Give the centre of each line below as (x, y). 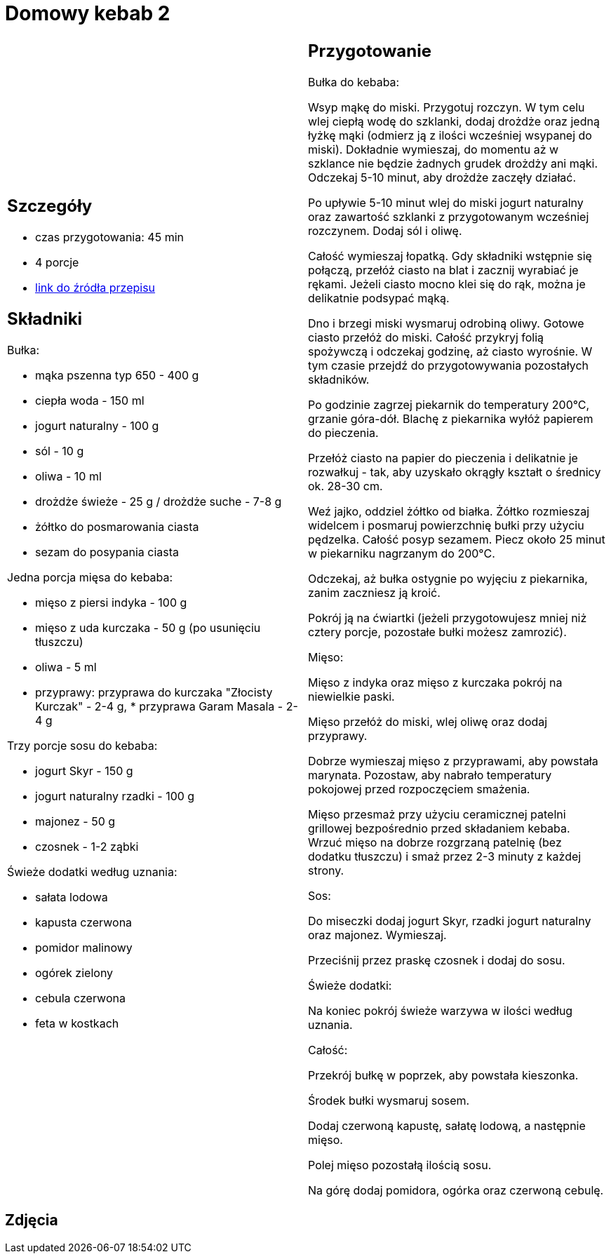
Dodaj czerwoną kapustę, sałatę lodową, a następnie (447, 1125)
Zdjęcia (32, 1220)
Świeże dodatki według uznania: (92, 872)
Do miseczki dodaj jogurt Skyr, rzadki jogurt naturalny (450, 921)
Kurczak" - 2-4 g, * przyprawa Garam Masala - (159, 707)
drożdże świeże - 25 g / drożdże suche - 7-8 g (159, 502)
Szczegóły (50, 206)
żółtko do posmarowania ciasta (117, 527)
